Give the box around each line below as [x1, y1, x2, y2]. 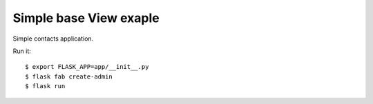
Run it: [12, 47, 31, 55]
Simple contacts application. [12, 34, 94, 43]
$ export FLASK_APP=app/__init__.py [25, 63, 149, 71]
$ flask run [25, 83, 66, 90]
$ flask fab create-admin [25, 72, 113, 81]
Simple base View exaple [12, 10, 160, 25]
